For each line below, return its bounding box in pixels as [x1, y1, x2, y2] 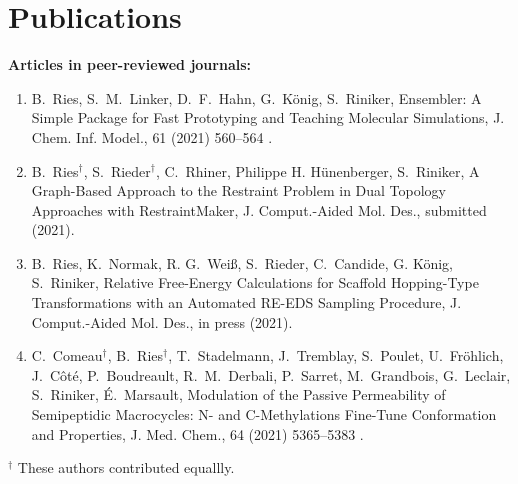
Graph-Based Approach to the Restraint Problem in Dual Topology [31, 180, 447, 201]
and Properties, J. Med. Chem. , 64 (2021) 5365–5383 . [31, 423, 364, 444]
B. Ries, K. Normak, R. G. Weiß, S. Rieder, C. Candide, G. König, [31, 252, 453, 273]
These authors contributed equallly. [17, 457, 235, 478]
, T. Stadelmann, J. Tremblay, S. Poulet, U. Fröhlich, [168, 345, 504, 366]
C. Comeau [31, 345, 103, 366]
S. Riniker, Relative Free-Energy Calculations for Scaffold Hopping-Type [31, 272, 479, 293]
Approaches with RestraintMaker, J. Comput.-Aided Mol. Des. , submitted [31, 199, 487, 220]
